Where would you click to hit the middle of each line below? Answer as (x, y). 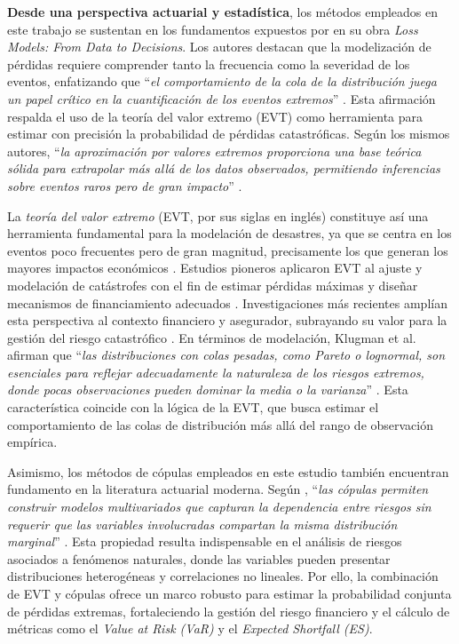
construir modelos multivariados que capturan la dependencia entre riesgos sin (219, 507)
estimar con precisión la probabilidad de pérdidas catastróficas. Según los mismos (229, 134)
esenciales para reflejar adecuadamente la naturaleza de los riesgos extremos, (216, 372)
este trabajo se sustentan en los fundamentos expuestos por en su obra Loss (213, 29)
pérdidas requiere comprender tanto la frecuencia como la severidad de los (209, 64)
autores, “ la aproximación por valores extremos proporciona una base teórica (214, 151)
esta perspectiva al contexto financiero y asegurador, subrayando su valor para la (227, 320)
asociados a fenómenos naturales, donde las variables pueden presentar (199, 558)
